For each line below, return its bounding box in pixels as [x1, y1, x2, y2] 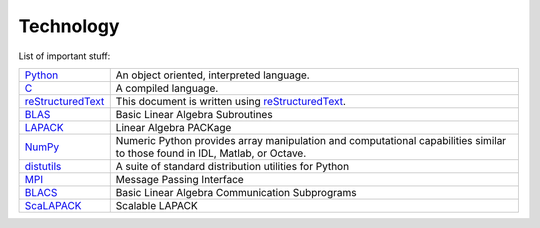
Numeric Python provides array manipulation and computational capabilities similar [115, 133, 507, 147]
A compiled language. [115, 81, 219, 95]
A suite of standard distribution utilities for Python [115, 159, 350, 173]
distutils [24, 159, 62, 173]
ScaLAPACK [24, 198, 82, 212]
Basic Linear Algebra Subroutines [115, 107, 274, 121]
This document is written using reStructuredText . [115, 94, 347, 108]
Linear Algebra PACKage [115, 120, 232, 134]
